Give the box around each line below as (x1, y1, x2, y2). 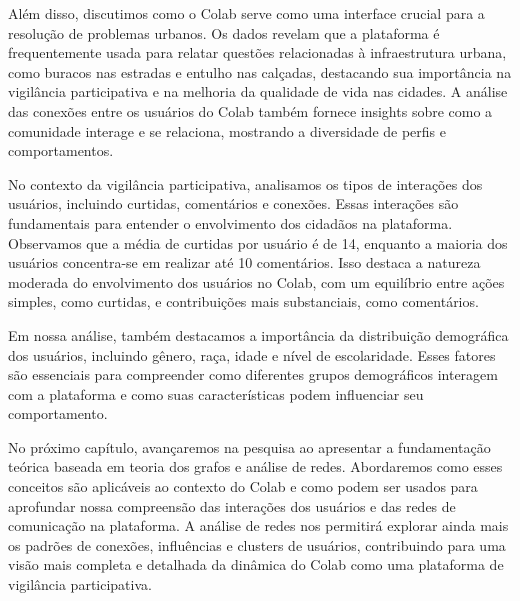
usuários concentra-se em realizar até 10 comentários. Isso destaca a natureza (8, 252, 481, 273)
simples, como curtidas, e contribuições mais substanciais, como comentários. (8, 291, 479, 312)
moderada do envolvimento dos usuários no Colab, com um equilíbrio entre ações (8, 271, 505, 292)
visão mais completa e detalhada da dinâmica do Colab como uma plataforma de (8, 554, 504, 575)
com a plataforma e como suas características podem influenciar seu (8, 383, 424, 404)
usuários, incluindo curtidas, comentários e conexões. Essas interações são (8, 193, 459, 214)
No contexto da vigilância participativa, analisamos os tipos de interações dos (8, 173, 483, 194)
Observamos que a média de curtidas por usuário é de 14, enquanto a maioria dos (8, 232, 508, 253)
